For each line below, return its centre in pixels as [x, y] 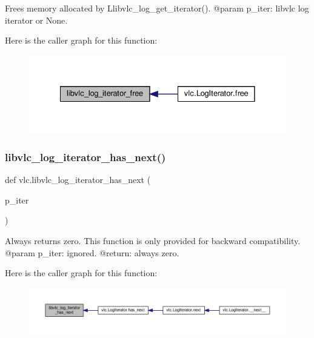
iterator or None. [36, 20]
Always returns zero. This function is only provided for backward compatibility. [153, 240]
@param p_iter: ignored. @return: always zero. [92, 252]
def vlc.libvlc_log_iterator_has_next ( [78, 180]
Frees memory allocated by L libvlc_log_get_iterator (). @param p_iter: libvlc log [157, 8]
